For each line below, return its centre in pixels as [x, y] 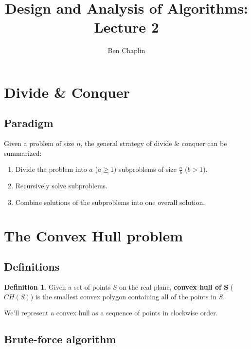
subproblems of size [148, 169]
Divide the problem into [51, 169]
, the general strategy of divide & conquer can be [154, 143]
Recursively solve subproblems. [61, 186]
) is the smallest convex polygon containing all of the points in [123, 296]
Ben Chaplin [126, 50]
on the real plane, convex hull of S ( [176, 287]
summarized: [23, 153]
